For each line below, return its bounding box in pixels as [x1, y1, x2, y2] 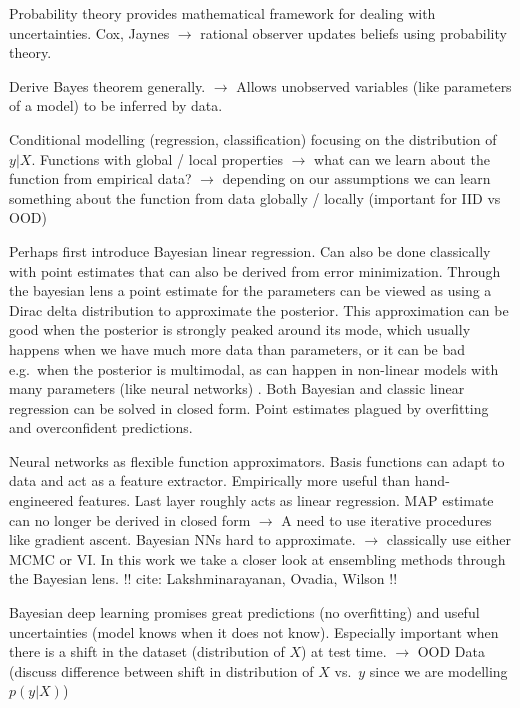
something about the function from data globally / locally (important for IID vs [9, 187, 501, 208]
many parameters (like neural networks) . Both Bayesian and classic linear [9, 378, 465, 399]
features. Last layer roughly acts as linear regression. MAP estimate [78, 490, 494, 511]
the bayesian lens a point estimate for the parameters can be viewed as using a [9, 280, 492, 301]
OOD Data [417, 641, 485, 662]
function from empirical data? [9, 168, 192, 189]
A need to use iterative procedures [281, 509, 492, 530]
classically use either [386, 529, 512, 550]
